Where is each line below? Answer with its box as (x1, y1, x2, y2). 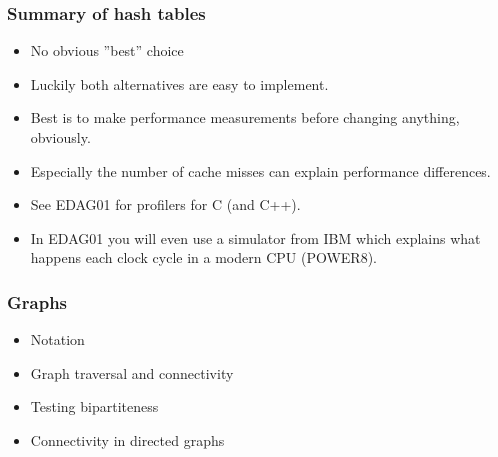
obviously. (30, 127, 91, 147)
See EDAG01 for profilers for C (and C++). (30, 194, 301, 215)
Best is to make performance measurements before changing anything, (30, 107, 460, 128)
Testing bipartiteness (30, 396, 159, 417)
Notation (30, 329, 85, 350)
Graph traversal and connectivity (30, 362, 234, 383)
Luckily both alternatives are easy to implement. (30, 73, 329, 94)
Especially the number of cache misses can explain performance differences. (30, 160, 491, 181)
